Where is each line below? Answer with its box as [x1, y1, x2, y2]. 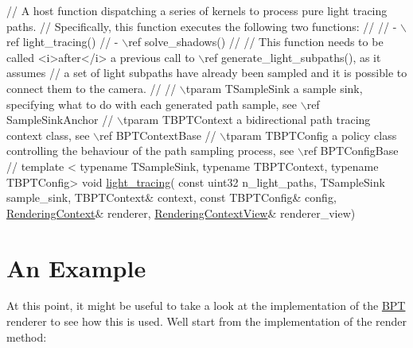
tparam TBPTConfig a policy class [226, 126, 397, 143]
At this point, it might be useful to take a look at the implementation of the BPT [6, 297, 406, 314]
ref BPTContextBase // [99, 126, 216, 143]
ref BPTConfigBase [303, 142, 399, 159]
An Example [6, 251, 146, 284]
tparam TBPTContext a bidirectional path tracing [123, 111, 371, 128]
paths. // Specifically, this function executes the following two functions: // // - [6, 17, 397, 34]
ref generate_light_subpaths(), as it [205, 48, 381, 65]
